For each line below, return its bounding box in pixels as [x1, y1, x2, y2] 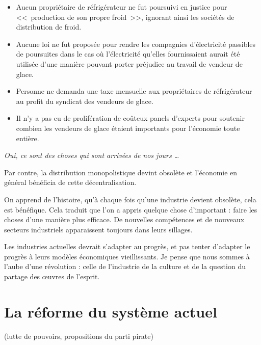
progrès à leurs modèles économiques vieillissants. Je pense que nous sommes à [4, 251, 250, 261]
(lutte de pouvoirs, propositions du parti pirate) [4, 330, 153, 341]
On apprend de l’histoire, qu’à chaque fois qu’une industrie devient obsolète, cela [4, 194, 256, 204]
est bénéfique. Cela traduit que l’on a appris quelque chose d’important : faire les [4, 204, 257, 215]
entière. [16, 132, 39, 143]
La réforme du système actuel [4, 301, 217, 322]
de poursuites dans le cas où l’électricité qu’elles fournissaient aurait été [16, 48, 240, 59]
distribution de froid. [16, 21, 82, 32]
